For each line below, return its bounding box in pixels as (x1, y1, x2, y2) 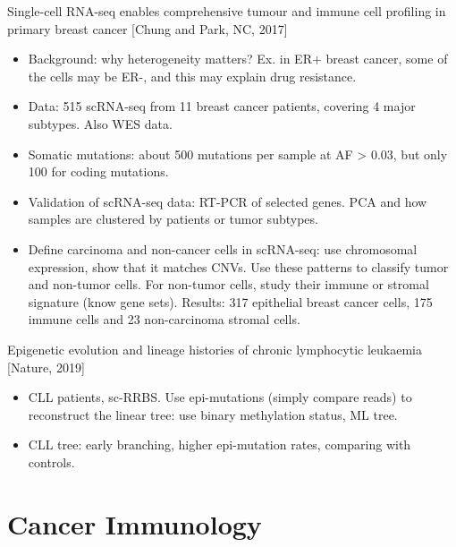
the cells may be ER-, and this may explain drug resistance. (28, 66, 357, 85)
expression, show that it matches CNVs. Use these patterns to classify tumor (28, 257, 449, 276)
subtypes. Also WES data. (28, 114, 173, 132)
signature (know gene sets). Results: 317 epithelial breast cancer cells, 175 (28, 292, 433, 311)
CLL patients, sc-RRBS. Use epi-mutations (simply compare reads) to (28, 388, 412, 406)
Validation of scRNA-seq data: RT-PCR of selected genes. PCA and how (28, 192, 427, 210)
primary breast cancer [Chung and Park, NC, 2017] (7, 19, 288, 38)
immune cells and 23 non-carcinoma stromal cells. (28, 310, 300, 329)
